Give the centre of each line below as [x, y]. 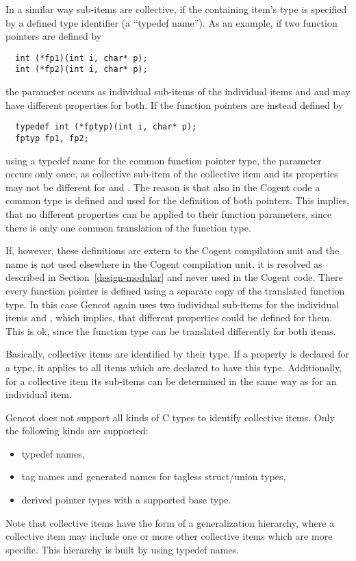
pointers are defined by [54, 36]
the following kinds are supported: [77, 431]
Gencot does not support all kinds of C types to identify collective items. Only [170, 417]
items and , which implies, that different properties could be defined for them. [169, 317]
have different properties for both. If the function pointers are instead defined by [175, 104]
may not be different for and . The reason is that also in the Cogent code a [163, 187]
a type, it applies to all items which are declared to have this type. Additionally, [174, 367]
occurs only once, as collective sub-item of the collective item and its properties [172, 174]
